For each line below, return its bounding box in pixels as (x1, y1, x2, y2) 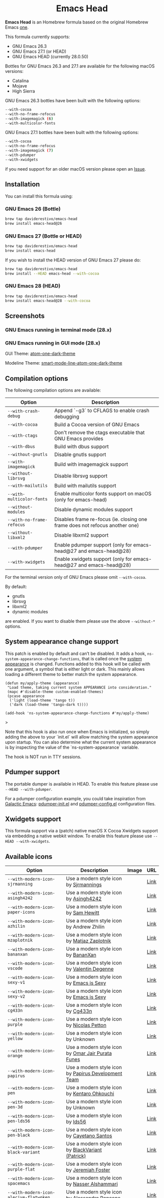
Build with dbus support (54, 443, 109, 450)
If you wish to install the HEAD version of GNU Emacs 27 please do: (5, 257, 141, 263)
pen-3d (7, 1104, 23, 1110)
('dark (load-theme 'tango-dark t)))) (9, 702, 89, 707)
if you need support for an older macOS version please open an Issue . (5, 166, 146, 172)
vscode (7, 966, 23, 971)
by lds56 (65, 1118, 86, 1125)
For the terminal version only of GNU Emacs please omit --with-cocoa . (5, 574, 146, 580)
